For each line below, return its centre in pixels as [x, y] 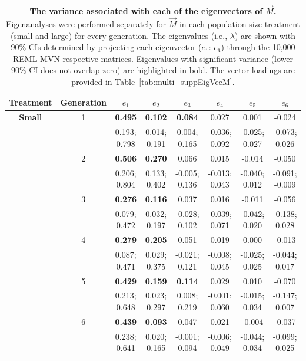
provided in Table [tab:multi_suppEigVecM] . [153, 81]
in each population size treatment [240, 24]
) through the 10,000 [258, 47]
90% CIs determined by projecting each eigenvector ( [106, 47]
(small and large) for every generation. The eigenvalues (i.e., [119, 35]
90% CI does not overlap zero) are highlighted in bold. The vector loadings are [153, 70]
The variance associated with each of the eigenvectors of [146, 11]
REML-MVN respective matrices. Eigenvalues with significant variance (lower [153, 58]
